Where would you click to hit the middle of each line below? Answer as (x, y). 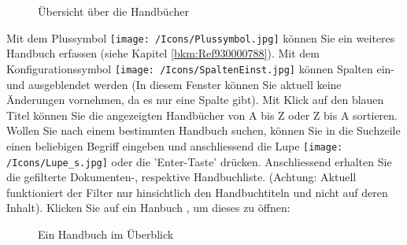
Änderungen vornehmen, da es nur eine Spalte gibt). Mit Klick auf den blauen (195, 100)
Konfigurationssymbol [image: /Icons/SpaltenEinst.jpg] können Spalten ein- (200, 68)
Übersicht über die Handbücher (113, 11)
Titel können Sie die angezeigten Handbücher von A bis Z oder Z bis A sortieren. (202, 115)
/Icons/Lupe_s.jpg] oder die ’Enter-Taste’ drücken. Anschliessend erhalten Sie (199, 161)
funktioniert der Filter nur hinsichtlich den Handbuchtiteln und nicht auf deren (197, 192)
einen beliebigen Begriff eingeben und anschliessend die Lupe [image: (175, 145)
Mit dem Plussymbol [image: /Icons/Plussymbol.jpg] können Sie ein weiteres (201, 37)
